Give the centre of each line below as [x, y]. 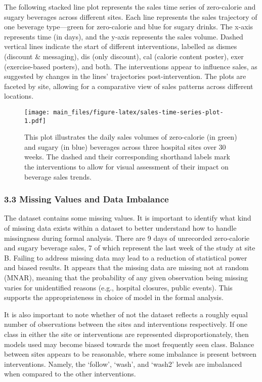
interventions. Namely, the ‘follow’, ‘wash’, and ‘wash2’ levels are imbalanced [123, 364]
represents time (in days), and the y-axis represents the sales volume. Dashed [124, 36]
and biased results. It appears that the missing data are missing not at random [126, 267]
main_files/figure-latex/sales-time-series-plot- [138, 112]
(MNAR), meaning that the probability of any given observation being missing [126, 277]
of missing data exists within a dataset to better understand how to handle [120, 228]
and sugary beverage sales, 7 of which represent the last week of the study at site [130, 248]
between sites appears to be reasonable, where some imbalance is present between [130, 354]
